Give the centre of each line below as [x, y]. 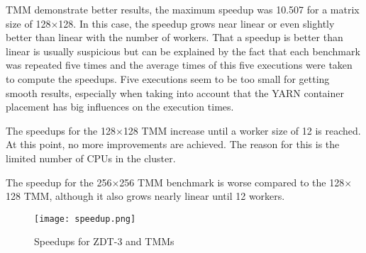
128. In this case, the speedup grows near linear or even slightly [196, 23]
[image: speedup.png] [85, 219]
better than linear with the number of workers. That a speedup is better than [174, 37]
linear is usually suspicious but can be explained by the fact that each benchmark [183, 51]
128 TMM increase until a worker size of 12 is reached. [242, 130]
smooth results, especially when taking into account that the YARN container [175, 92]
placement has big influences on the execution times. [120, 107]
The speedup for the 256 [59, 182]
